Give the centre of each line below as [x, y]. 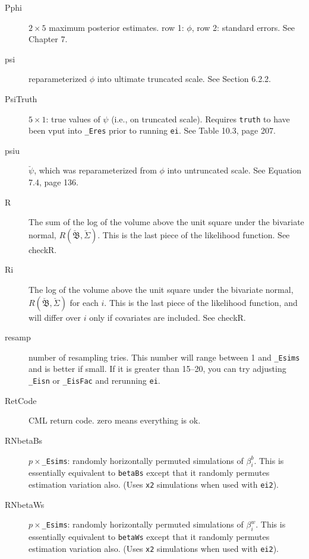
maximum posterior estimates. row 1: [116, 27]
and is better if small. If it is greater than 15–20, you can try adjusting [157, 369]
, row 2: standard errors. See [243, 27]
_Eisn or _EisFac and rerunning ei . [94, 380]
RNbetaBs [24, 440]
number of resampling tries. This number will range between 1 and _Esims [164, 357]
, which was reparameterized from [95, 170]
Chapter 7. [48, 39]
